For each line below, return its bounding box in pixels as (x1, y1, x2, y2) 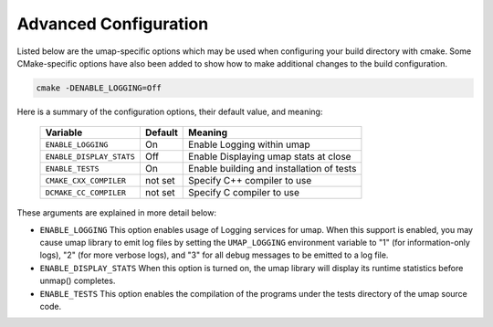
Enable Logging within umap (188, 138, 310, 151)
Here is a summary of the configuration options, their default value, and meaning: (16, 106, 323, 117)
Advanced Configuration (16, 14, 209, 34)
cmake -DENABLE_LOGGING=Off (36, 82, 162, 93)
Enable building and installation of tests (188, 163, 357, 175)
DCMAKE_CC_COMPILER (45, 187, 127, 197)
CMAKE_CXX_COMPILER (45, 175, 127, 185)
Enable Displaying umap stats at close (188, 151, 351, 163)
